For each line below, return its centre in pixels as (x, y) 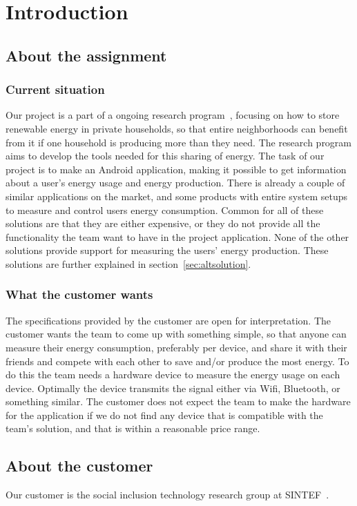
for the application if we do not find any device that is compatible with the (164, 415)
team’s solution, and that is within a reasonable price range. (133, 428)
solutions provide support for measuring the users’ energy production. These (167, 250)
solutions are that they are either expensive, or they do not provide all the (163, 223)
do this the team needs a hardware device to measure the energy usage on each (173, 374)
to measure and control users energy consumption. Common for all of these (165, 210)
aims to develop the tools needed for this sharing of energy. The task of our (165, 156)
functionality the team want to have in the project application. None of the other (177, 236)
